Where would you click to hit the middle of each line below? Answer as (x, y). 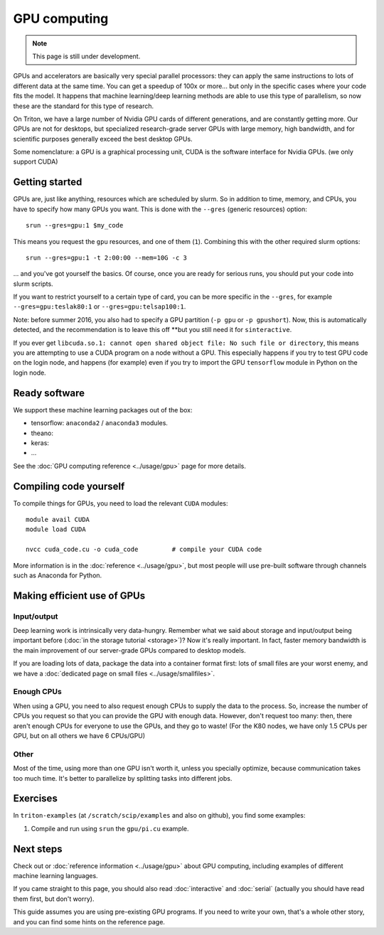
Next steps (38, 849)
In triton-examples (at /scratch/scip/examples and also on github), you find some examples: (159, 816)
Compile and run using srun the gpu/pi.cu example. (110, 828)
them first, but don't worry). (54, 899)
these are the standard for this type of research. (84, 106)
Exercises (36, 799)
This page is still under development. (86, 56)
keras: (40, 443)
